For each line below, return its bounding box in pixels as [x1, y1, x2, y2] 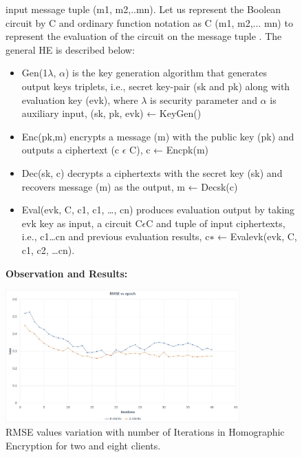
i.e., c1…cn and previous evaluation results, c [21, 229, 210, 244]
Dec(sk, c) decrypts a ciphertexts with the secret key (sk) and [21, 165, 283, 180]
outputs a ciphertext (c [21, 142, 120, 157]
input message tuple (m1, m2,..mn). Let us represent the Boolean [6, 2, 281, 16]
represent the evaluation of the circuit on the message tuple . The [6, 29, 282, 43]
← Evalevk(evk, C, [217, 229, 297, 244]
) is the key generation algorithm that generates [65, 65, 268, 80]
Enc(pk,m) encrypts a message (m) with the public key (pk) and [21, 129, 294, 143]
